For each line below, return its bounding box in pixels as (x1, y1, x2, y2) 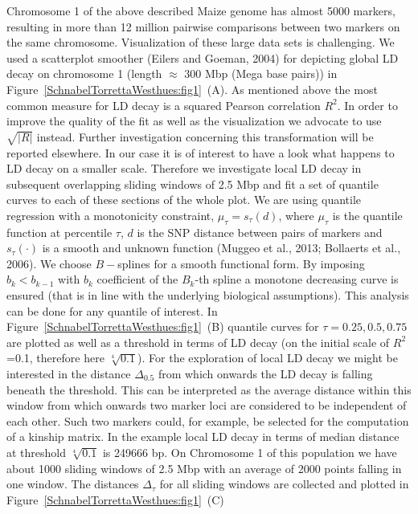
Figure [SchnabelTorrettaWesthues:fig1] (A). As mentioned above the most (6, 80, 378, 97)
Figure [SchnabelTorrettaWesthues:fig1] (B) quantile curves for (6, 318, 319, 335)
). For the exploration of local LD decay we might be (137, 349, 398, 366)
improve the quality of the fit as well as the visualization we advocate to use (6, 112, 382, 129)
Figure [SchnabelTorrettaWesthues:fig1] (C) (6, 491, 224, 508)
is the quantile (332, 206, 403, 223)
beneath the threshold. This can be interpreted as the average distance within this (6, 381, 412, 398)
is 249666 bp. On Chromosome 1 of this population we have (102, 444, 397, 460)
